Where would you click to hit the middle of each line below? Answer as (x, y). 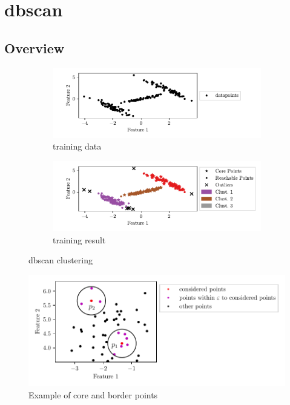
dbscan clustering (61, 260)
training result (79, 239)
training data (77, 146)
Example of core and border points (93, 395)
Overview (35, 48)
